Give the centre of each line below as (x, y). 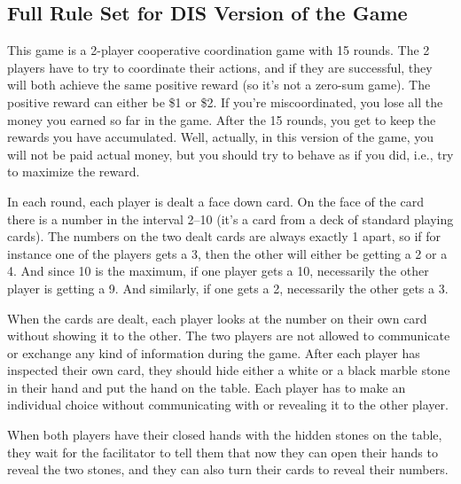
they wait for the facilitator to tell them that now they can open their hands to (223, 452)
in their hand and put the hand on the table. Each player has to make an (207, 387)
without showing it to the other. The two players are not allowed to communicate (229, 336)
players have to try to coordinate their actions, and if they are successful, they (220, 67)
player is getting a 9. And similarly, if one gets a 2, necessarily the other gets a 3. (228, 288)
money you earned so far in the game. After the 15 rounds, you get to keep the (222, 119)
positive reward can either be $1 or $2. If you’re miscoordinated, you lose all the (225, 101)
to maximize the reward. (74, 172)
